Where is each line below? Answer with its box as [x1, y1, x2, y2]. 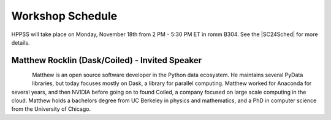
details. [11, 39, 30, 46]
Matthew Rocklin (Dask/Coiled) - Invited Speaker [11, 55, 202, 66]
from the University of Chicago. [11, 105, 91, 113]
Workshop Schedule [11, 9, 118, 23]
